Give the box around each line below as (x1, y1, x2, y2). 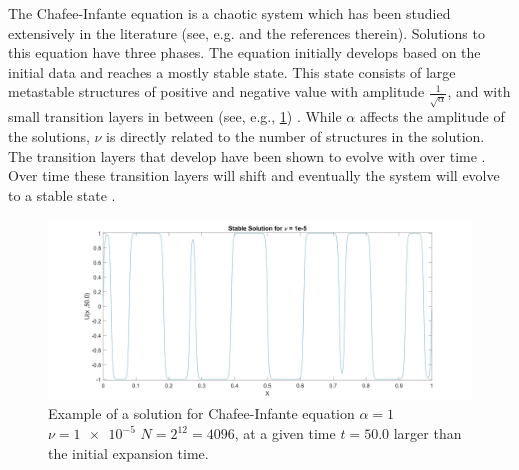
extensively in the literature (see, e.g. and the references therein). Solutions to (8, 22, 485, 43)
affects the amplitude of (359, 106, 505, 127)
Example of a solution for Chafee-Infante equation (48, 403, 355, 424)
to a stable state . (8, 184, 116, 205)
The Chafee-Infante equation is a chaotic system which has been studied (8, 3, 451, 23)
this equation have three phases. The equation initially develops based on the (8, 42, 481, 63)
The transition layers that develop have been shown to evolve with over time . (8, 145, 486, 166)
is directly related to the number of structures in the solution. (106, 125, 485, 146)
